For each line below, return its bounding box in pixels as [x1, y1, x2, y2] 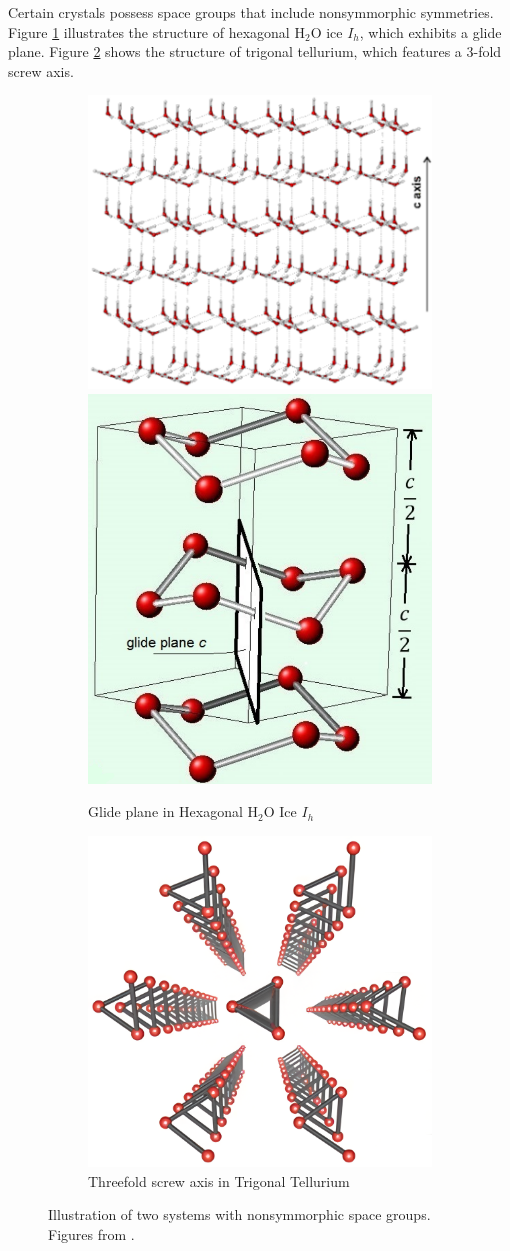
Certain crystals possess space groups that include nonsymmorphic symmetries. [8, 2, 494, 22]
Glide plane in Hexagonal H [88, 801, 259, 822]
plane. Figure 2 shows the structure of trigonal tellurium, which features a [8, 41, 462, 62]
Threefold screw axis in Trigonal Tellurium [88, 1170, 350, 1191]
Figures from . [48, 1224, 135, 1245]
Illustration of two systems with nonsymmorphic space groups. [48, 1204, 431, 1225]
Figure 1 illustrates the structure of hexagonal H [8, 21, 305, 42]
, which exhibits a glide [359, 21, 502, 42]
